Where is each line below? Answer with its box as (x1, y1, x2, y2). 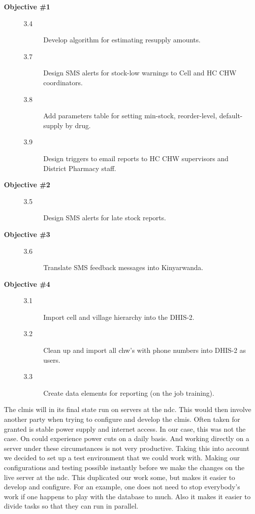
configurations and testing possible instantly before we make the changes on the (4, 462, 245, 472)
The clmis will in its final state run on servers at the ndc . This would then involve (4, 404, 252, 414)
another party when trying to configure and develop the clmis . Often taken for (4, 414, 240, 424)
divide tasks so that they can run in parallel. (4, 501, 138, 511)
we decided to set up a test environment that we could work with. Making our (4, 452, 240, 463)
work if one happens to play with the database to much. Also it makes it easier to (4, 491, 251, 501)
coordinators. (43, 77, 83, 87)
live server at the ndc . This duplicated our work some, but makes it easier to (4, 472, 235, 482)
